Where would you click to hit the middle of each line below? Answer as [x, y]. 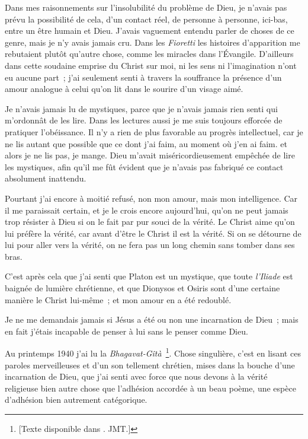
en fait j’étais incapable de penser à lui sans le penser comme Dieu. [126, 331]
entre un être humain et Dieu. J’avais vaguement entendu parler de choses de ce [150, 31]
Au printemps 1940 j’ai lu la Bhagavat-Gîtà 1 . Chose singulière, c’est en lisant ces [153, 352]
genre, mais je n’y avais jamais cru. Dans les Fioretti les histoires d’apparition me [153, 42]
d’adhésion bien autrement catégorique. [76, 400]
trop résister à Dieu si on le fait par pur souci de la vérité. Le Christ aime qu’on [150, 222]
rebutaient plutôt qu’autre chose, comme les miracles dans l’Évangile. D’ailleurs [149, 54]
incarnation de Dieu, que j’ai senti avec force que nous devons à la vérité [136, 376]
